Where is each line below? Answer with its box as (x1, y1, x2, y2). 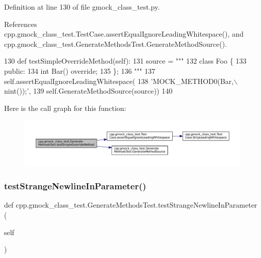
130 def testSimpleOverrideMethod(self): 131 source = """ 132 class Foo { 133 (4, 55, 247, 66)
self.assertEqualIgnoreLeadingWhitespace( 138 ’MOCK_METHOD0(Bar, (4, 75, 234, 86)
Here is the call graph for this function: (4, 102, 126, 113)
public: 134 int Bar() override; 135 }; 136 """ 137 (4, 65, 155, 76)
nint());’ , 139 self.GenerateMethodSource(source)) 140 (4, 85, 173, 96)
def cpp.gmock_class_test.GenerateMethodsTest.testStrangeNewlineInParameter (4, 199, 257, 210)
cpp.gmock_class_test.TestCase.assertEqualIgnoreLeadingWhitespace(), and (4, 28, 244, 39)
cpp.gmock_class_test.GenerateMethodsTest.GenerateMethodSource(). (4, 38, 227, 49)
